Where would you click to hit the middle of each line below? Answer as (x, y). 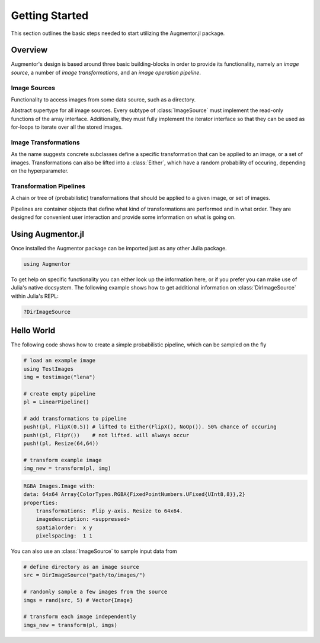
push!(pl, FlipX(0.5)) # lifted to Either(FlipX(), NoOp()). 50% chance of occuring (150, 427)
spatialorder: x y (64, 527)
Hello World (33, 331)
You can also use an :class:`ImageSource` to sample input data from (94, 551)
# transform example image (63, 460)
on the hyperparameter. (40, 171)
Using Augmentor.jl (47, 234)
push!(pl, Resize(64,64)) (61, 444)
